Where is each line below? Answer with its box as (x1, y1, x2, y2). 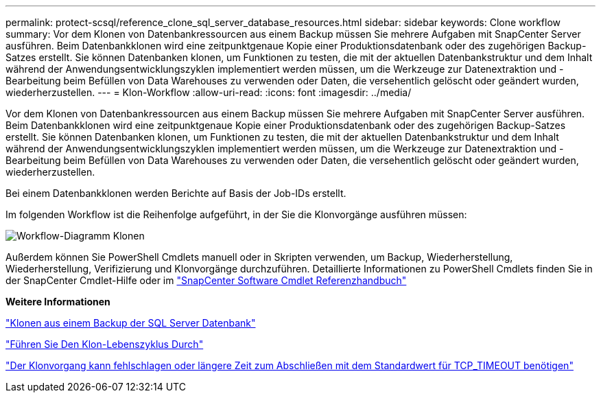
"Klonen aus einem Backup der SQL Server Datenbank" (5, 317, 256, 329)
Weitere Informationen (5, 296, 110, 307)
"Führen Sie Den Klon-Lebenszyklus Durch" (5, 338, 204, 350)
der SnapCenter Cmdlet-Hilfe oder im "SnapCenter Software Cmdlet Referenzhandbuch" (5, 274, 407, 286)
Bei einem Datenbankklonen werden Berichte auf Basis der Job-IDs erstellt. (5, 187, 346, 199)
